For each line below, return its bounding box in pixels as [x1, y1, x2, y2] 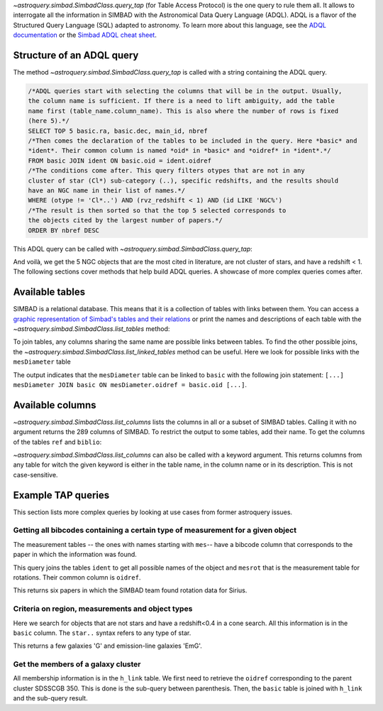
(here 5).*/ [28, 117, 70, 125]
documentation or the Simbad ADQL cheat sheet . [13, 31, 157, 39]
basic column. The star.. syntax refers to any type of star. [13, 629, 191, 637]
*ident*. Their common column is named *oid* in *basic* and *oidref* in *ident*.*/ [28, 146, 331, 155]
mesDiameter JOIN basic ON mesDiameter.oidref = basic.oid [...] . [13, 380, 248, 389]
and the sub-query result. [13, 694, 88, 702]
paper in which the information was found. [13, 550, 138, 559]
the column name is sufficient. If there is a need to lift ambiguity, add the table [28, 97, 335, 105]
